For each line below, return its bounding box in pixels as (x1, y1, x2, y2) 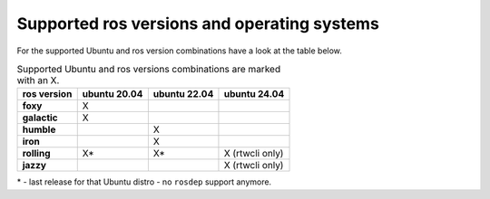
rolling (22, 147, 51, 160)
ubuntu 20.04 (82, 88, 143, 100)
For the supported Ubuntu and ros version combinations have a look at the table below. (16, 45, 342, 56)
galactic (22, 111, 58, 124)
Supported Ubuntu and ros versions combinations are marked (16, 63, 281, 76)
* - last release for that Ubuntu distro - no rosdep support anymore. (16, 176, 272, 187)
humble (22, 123, 56, 136)
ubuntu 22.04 (152, 88, 214, 100)
